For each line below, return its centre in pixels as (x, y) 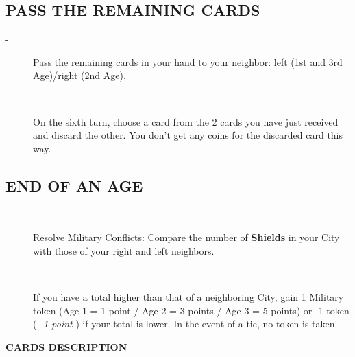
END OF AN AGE (74, 185)
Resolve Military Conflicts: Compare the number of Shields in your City (186, 237)
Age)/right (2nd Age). (79, 75)
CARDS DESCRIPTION (66, 346)
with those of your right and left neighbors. (124, 250)
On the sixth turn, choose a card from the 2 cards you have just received (186, 121)
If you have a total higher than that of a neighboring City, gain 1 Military (188, 296)
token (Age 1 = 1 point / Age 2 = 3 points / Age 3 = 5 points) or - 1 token (191, 310)
